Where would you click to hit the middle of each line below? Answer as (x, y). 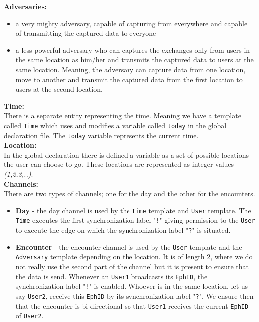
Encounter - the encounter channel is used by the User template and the (129, 246)
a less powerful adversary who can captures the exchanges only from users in (133, 50)
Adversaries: (26, 6)
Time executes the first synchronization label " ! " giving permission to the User (135, 220)
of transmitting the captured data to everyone (86, 33)
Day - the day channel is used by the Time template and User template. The (133, 210)
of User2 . (30, 315)
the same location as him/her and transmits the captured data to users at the (134, 60)
